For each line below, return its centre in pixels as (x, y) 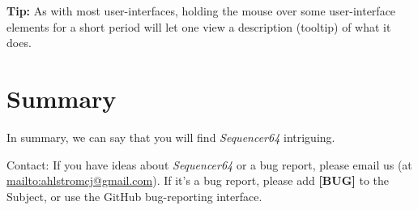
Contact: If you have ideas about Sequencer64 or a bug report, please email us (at (209, 164)
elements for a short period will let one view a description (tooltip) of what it (199, 26)
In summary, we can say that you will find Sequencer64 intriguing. (171, 137)
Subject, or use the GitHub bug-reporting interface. (134, 196)
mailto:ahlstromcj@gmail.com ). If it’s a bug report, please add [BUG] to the (198, 180)
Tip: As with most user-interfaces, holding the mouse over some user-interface (201, 11)
